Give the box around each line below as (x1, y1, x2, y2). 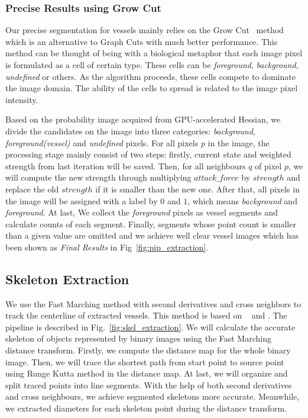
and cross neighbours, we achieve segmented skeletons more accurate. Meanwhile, (5, 390, 300, 403)
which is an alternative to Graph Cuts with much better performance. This (5, 35, 278, 47)
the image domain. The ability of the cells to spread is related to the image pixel (5, 82, 298, 94)
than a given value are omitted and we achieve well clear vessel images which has (5, 229, 299, 242)
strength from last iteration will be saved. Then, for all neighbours (5, 159, 246, 172)
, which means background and (187, 194, 297, 207)
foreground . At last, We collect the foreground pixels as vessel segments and (5, 206, 278, 218)
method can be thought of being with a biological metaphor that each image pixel (5, 47, 303, 59)
